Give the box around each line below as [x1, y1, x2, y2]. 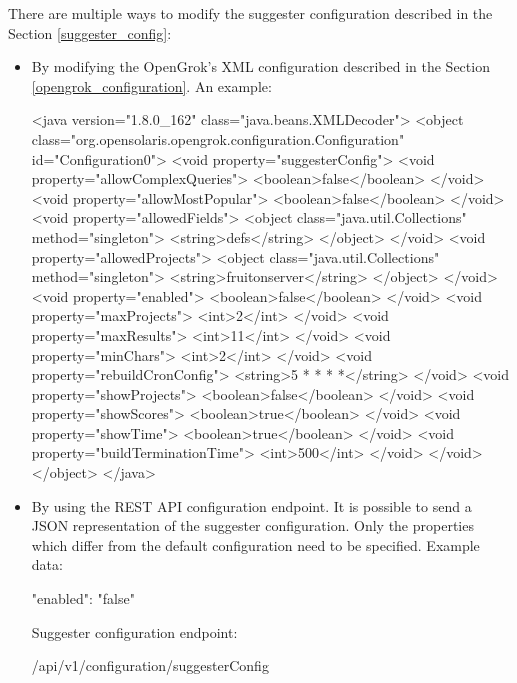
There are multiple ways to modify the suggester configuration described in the [8, 3, 493, 23]
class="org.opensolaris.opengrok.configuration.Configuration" [31, 128, 405, 149]
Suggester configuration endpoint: [31, 621, 238, 642]
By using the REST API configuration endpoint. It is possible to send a [31, 495, 472, 516]
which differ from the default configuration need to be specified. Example [31, 534, 480, 555]
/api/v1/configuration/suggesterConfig [31, 655, 269, 676]
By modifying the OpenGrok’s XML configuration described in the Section [31, 56, 490, 77]
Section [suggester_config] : [8, 22, 172, 43]
